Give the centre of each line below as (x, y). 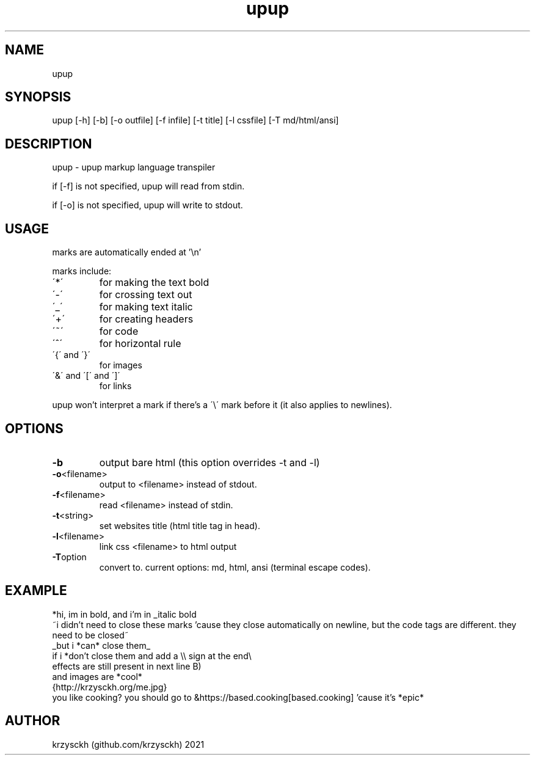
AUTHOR (33, 721)
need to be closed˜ (90, 635)
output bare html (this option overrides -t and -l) (209, 462)
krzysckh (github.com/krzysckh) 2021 (128, 744)
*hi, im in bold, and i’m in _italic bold (124, 614)
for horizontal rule (140, 344)
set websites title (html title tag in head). (180, 525)
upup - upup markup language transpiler (134, 167)
